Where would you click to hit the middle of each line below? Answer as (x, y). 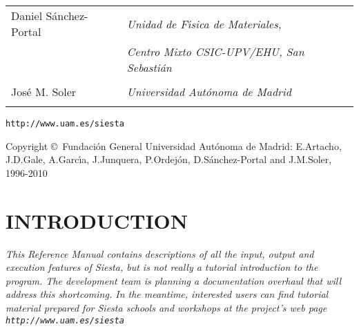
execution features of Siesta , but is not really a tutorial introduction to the (162, 267)
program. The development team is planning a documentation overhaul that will (174, 280)
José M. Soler (44, 92)
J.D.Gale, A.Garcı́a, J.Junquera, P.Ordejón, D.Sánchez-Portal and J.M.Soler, (169, 159)
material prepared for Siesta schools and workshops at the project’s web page (166, 307)
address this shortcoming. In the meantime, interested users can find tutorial (167, 294)
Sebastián (149, 67)
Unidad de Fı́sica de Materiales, (204, 23)
